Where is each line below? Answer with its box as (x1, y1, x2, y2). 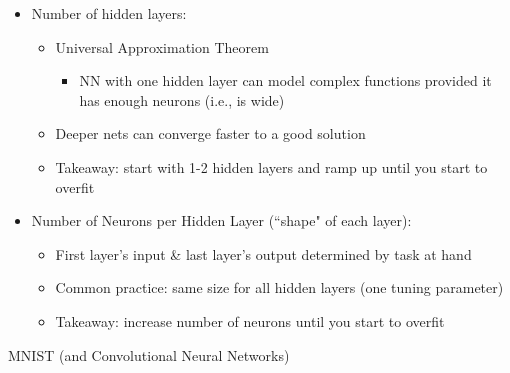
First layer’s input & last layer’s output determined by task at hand (55, 243, 472, 264)
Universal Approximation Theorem (55, 36, 269, 57)
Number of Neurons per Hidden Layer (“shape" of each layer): (31, 210, 412, 231)
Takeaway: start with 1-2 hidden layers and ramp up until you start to (55, 156, 488, 177)
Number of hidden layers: (31, 3, 187, 23)
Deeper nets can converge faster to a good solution (55, 123, 366, 144)
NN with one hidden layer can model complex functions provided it (79, 70, 492, 91)
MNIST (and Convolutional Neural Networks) (8, 344, 290, 365)
